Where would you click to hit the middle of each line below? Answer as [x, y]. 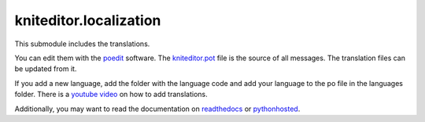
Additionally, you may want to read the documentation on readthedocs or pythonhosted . [157, 109]
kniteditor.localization [88, 20]
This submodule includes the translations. [82, 44]
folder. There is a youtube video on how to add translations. [111, 95]
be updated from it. [46, 69]
